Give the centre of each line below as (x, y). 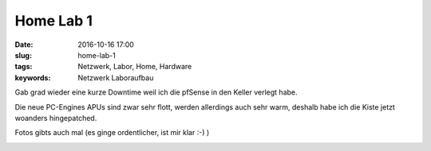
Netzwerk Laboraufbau (116, 77)
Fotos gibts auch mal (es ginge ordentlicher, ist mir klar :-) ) (112, 133)
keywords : (33, 77)
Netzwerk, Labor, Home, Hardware (135, 67)
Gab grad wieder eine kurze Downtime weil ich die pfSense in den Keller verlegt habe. (156, 92)
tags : (24, 67)
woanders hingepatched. (56, 118)
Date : (24, 45)
